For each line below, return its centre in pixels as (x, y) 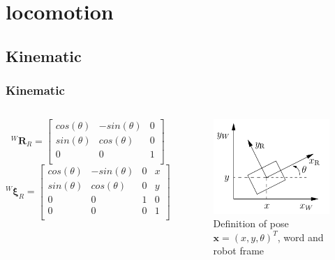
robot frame (239, 251)
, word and (300, 237)
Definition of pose (251, 223)
